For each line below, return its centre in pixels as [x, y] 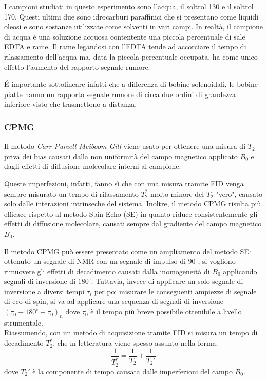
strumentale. [24, 322]
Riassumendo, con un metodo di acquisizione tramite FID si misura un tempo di [131, 332]
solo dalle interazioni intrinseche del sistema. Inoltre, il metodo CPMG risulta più [133, 204]
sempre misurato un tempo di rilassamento [71, 193]
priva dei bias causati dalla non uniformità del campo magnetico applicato [121, 156]
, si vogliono [217, 261]
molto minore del [177, 193]
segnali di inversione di [40, 281]
